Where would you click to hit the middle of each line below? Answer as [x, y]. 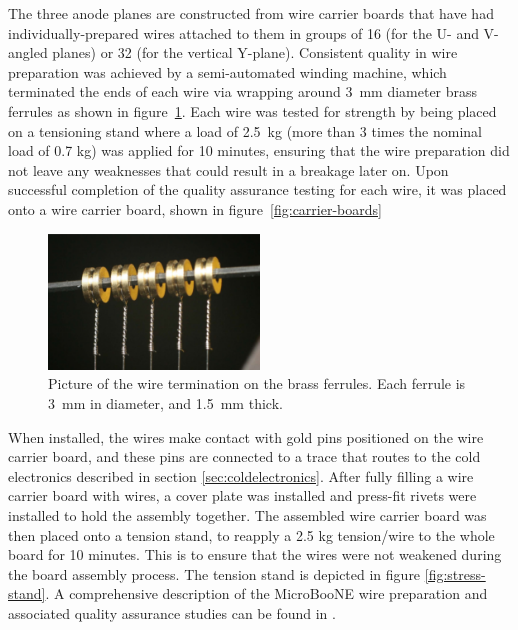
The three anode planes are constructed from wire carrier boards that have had [251, 13]
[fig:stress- [455, 573]
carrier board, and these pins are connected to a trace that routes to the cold [244, 456]
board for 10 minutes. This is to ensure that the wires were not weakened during [255, 554]
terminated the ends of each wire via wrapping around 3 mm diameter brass [243, 91]
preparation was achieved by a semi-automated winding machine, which [227, 71]
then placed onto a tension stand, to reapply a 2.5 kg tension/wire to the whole [251, 534]
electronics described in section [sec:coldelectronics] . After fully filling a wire [241, 475]
